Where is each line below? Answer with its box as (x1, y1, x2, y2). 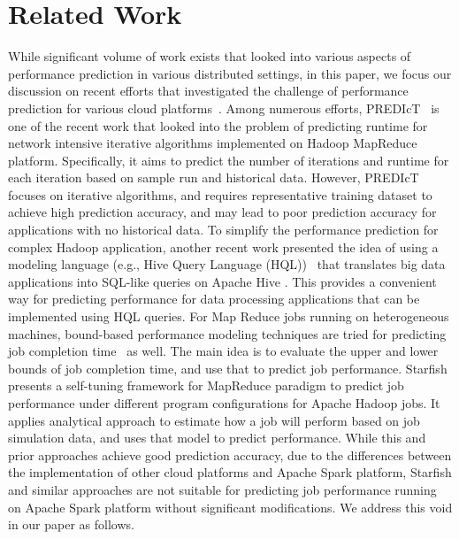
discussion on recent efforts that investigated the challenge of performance (8, 81, 409, 100)
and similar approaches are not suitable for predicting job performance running (8, 480, 437, 498)
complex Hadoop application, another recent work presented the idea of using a (8, 237, 439, 256)
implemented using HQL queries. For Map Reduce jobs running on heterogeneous (8, 307, 449, 326)
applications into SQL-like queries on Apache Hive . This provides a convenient (8, 272, 437, 290)
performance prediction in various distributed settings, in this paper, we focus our (8, 64, 452, 82)
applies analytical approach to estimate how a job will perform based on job (8, 411, 420, 429)
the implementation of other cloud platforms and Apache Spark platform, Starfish (8, 463, 452, 481)
